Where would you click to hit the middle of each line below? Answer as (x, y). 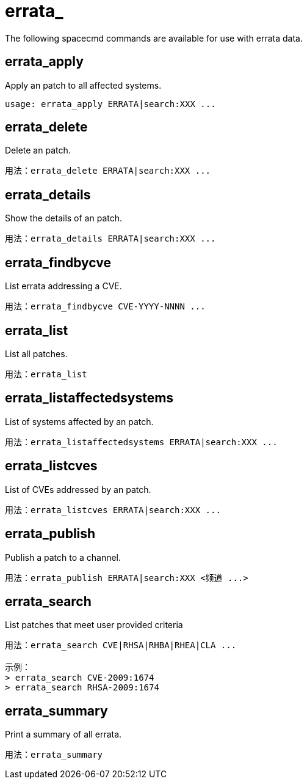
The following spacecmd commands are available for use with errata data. (154, 38)
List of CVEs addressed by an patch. (78, 489)
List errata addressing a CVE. (63, 286)
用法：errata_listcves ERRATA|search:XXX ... (113, 510)
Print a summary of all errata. (63, 734)
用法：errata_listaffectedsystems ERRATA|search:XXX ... (141, 442)
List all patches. (36, 353)
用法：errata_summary (54, 755)
